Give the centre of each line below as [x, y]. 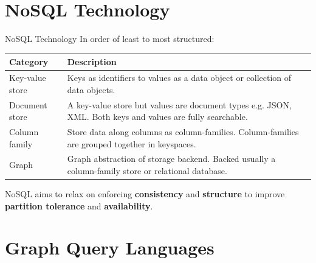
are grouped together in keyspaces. [132, 143]
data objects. [91, 89]
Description [92, 62]
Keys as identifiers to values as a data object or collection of [179, 78]
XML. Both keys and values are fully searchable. [157, 117]
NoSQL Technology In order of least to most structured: [110, 39]
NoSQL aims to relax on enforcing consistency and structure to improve [145, 194]
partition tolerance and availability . [79, 205]
